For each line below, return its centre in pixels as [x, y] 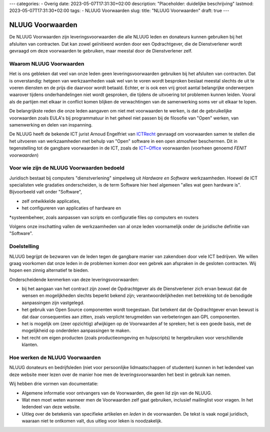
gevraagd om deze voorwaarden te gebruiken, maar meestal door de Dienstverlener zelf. [101, 51]
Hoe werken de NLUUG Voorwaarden [55, 357]
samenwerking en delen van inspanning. [51, 124]
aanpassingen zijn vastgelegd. [53, 302]
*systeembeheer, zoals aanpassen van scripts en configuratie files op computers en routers [104, 217]
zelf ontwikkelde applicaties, [51, 201]
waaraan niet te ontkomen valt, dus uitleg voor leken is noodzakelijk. [92, 421]
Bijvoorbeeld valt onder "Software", [46, 192]
